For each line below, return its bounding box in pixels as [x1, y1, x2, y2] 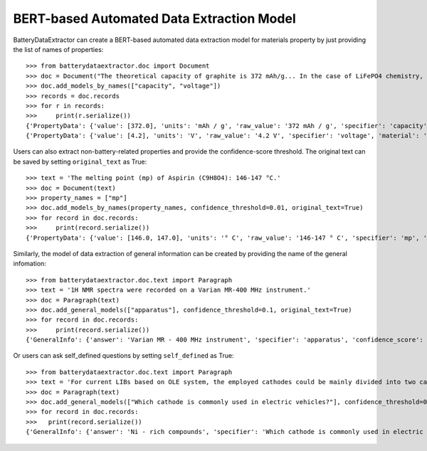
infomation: [13, 260, 46, 268]
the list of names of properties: [13, 45, 104, 53]
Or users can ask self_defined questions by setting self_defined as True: [13, 351, 234, 360]
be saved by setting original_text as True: [13, 157, 147, 166]
